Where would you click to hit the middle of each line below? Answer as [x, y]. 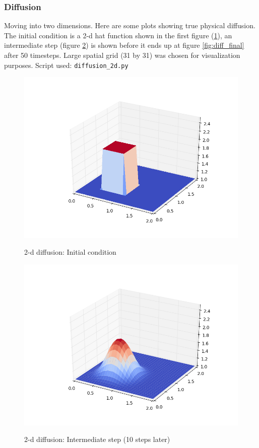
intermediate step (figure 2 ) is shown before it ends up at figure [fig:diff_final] [124, 45]
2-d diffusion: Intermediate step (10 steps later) [97, 439]
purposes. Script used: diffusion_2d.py [66, 65]
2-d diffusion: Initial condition [70, 252]
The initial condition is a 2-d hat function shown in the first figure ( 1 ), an [118, 35]
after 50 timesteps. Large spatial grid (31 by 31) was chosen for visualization [122, 55]
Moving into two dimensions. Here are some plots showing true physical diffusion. [130, 25]
